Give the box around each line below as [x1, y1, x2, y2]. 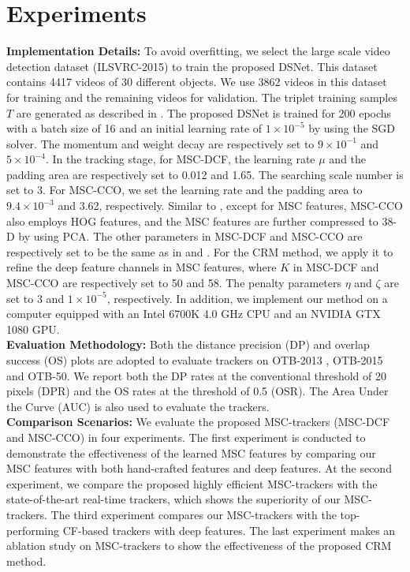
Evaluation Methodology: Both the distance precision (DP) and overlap [6, 336, 370, 353]
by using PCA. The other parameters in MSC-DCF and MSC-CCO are [18, 228, 363, 245]
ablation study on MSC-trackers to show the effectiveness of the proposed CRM [6, 537, 392, 554]
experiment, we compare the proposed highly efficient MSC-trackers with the [6, 475, 378, 492]
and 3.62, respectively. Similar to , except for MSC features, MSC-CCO [58, 197, 403, 214]
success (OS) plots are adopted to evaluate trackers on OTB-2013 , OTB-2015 [6, 352, 383, 368]
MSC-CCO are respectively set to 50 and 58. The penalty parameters [6, 275, 342, 291]
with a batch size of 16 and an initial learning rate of [6, 120, 263, 136]
